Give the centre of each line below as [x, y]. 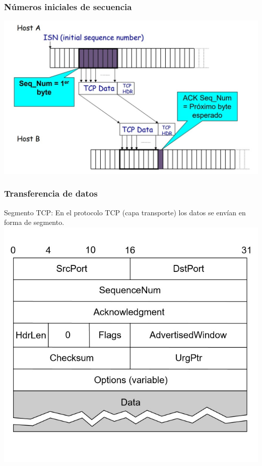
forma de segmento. [34, 222]
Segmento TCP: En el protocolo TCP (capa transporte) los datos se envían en [125, 212]
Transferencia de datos [51, 193]
